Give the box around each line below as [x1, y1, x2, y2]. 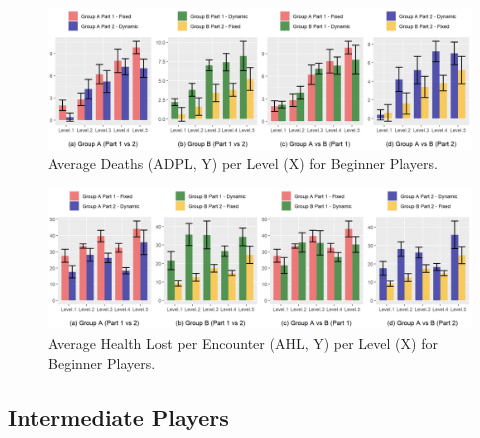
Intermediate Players [8, 401, 229, 432]
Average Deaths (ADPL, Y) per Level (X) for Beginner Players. [48, 153, 438, 174]
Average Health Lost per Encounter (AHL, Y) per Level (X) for [48, 333, 438, 353]
